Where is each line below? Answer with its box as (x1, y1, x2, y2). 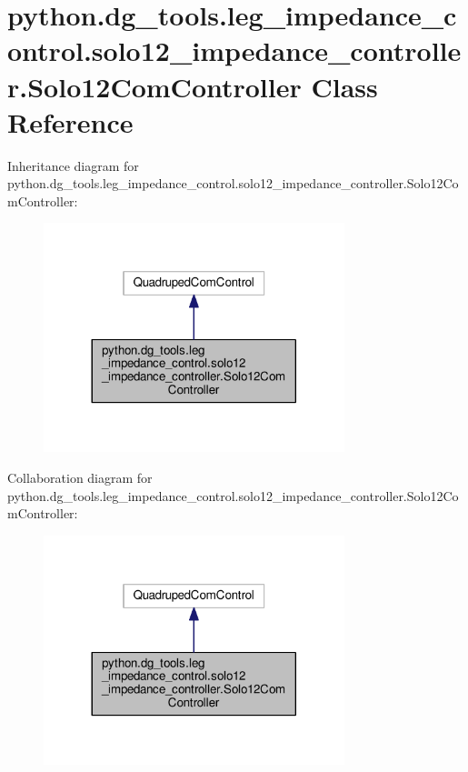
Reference (7, 103, 134, 140)
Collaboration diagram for (7, 468, 153, 487)
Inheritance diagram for (7, 155, 139, 175)
